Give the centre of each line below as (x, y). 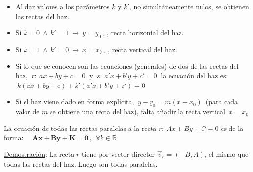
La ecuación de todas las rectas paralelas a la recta (80, 128)
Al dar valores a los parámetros (63, 6)
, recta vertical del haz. (142, 49)
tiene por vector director (118, 154)
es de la (232, 128)
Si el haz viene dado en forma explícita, (75, 101)
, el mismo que (227, 154)
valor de (27, 112)
